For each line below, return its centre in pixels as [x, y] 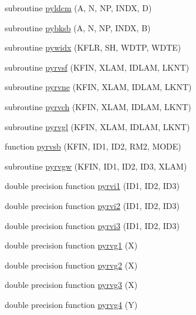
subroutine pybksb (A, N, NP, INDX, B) [78, 27]
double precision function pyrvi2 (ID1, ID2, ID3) [92, 205]
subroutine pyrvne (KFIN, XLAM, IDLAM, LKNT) [98, 87]
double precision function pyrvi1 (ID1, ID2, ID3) [92, 186]
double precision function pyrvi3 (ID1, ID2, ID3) [92, 225]
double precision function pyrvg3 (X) [71, 285]
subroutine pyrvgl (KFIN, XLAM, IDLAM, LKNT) [97, 126]
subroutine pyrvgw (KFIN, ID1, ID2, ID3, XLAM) [96, 166]
